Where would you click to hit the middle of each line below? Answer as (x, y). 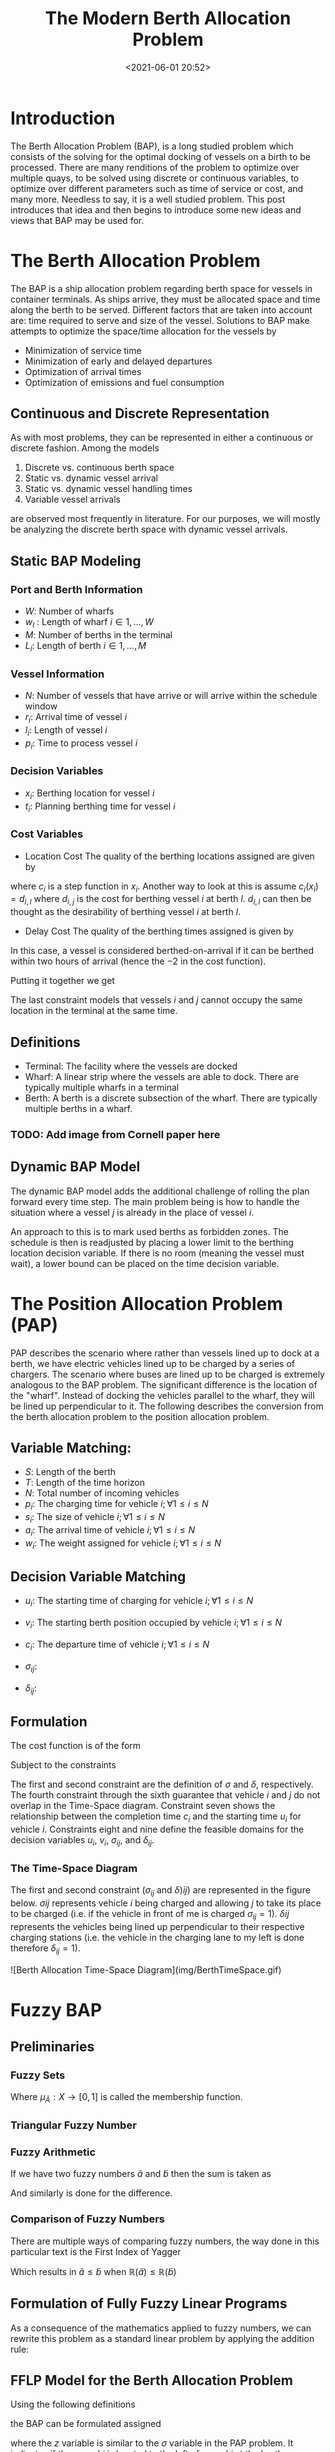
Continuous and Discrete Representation (140, 413)
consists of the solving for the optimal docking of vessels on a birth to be (161, 156)
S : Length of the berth (70, 1472)
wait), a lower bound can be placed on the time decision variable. (145, 1263)
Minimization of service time (83, 350)
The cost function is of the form (76, 1746)
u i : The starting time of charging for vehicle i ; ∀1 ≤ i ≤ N (138, 1602)
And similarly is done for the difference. (91, 2193)
